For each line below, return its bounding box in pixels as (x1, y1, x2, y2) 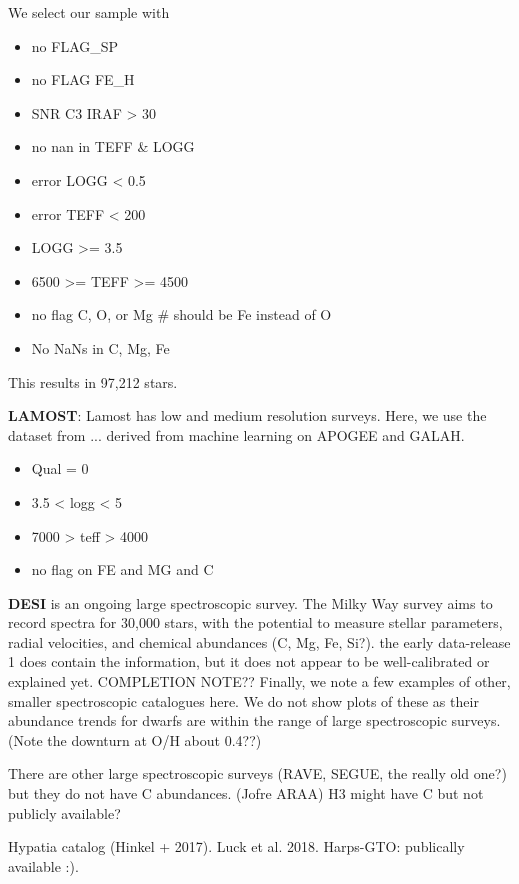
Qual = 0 (31, 458, 89, 479)
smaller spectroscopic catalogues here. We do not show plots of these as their (8, 690, 479, 711)
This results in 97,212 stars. (8, 371, 178, 392)
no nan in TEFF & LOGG (31, 136, 195, 157)
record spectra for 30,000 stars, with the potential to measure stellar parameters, (8, 612, 503, 633)
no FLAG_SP (31, 35, 119, 56)
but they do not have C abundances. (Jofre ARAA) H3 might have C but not (8, 783, 484, 804)
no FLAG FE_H (31, 69, 135, 90)
